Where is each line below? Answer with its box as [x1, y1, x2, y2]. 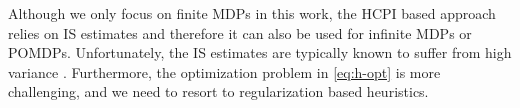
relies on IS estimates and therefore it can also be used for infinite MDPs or [8, 22, 472, 43]
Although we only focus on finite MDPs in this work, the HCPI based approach [8, 3, 496, 23]
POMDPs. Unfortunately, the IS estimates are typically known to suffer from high [8, 42, 512, 63]
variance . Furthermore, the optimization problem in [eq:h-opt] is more [8, 61, 441, 82]
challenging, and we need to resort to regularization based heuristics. [8, 81, 429, 102]
